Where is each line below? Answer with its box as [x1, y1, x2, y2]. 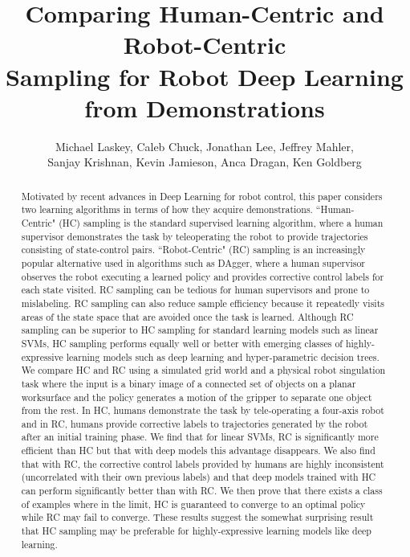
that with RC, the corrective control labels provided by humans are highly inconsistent [21, 457, 384, 470]
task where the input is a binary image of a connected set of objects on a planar [21, 376, 356, 390]
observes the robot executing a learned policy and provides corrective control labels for [21, 269, 384, 283]
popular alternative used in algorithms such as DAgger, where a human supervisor [21, 256, 366, 269]
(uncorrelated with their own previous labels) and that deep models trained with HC [21, 470, 376, 484]
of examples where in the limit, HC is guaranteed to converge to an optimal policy [21, 497, 366, 510]
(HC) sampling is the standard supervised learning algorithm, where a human [59, 215, 384, 229]
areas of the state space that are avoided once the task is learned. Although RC [21, 309, 354, 323]
